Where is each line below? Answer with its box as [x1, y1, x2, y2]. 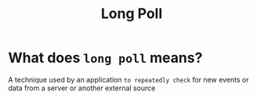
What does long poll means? [8, 49, 203, 67]
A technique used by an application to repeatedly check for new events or [8, 75, 249, 84]
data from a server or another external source [8, 83, 156, 93]
